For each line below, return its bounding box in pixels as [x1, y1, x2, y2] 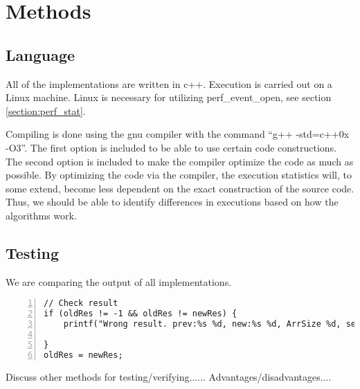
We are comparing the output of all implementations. [6, 274, 232, 289]
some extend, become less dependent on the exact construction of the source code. [6, 181, 354, 195]
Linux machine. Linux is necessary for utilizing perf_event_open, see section [6, 90, 332, 105]
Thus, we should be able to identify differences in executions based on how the [6, 194, 339, 209]
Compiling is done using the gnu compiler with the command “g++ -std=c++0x [6, 127, 350, 141]
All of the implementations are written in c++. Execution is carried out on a [6, 76, 332, 91]
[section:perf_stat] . [6, 103, 86, 118]
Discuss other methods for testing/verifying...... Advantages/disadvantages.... [6, 369, 332, 383]
